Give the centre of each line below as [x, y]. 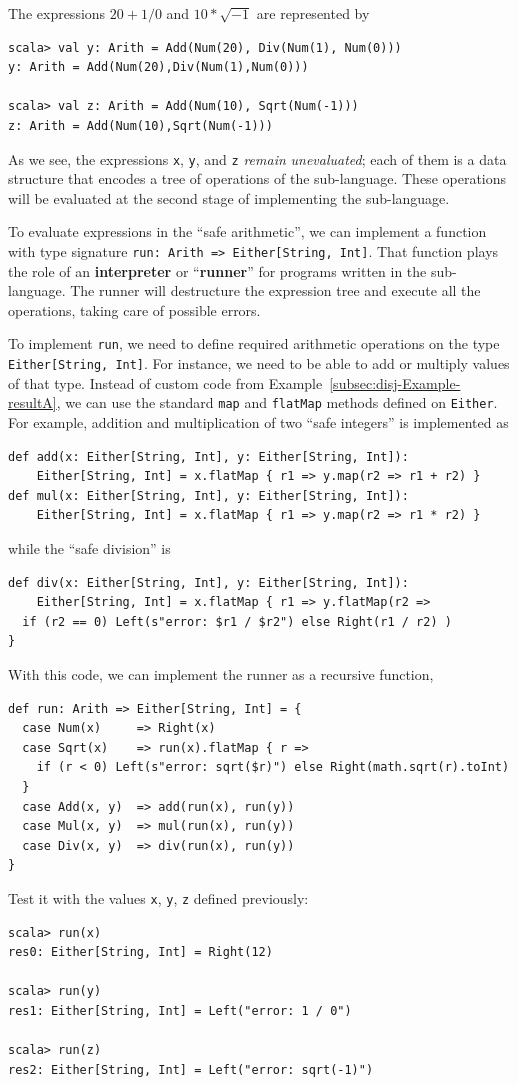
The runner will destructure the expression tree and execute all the [275, 290]
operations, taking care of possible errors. [134, 309]
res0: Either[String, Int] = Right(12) [140, 952]
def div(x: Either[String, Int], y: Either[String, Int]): [208, 582]
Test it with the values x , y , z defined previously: [158, 897]
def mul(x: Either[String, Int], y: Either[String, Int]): [208, 495]
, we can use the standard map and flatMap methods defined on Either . [277, 402]
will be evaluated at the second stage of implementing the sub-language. [229, 197]
